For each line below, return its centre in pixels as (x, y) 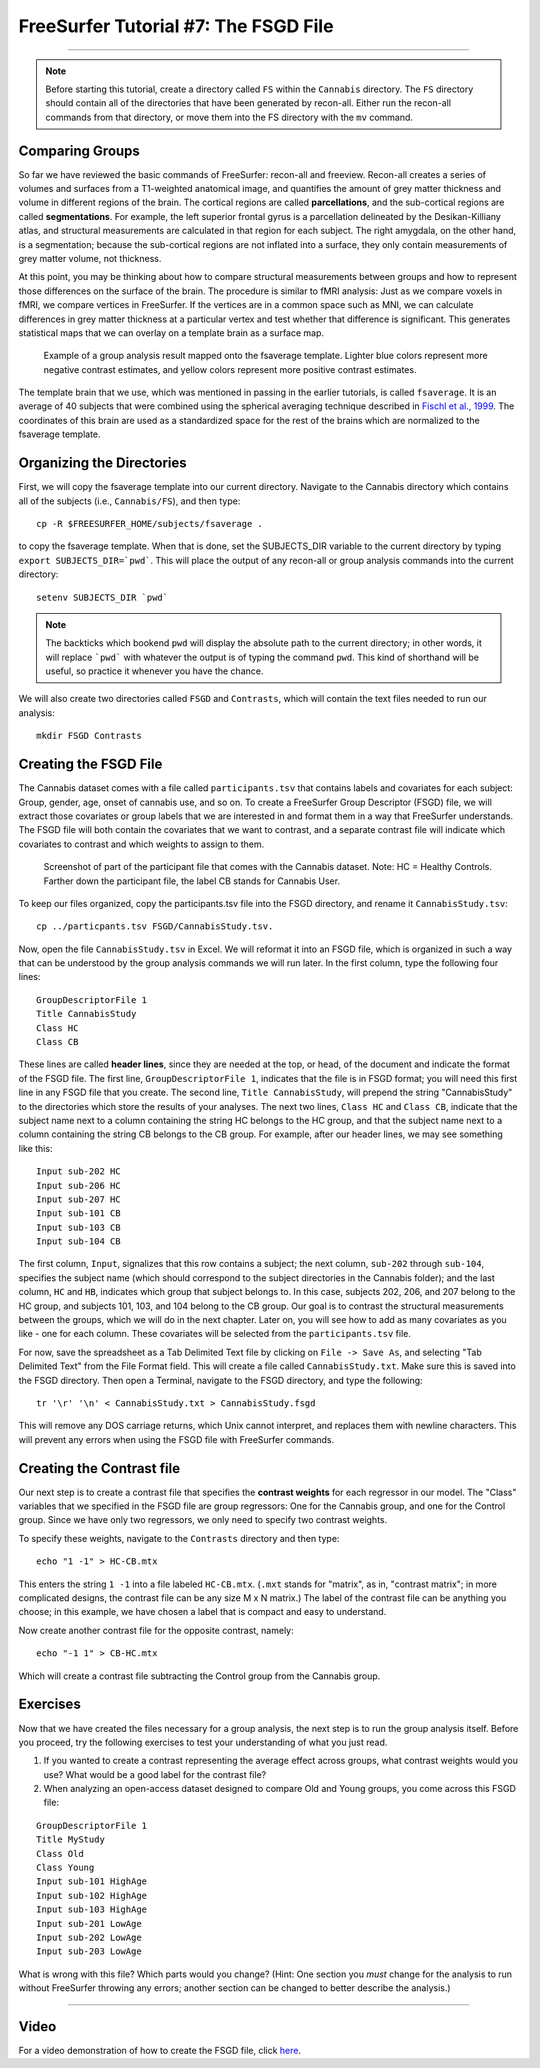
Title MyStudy (70, 1839)
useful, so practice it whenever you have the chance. (154, 671)
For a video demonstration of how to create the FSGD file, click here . (160, 2051)
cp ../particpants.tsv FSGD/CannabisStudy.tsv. (155, 926)
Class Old (60, 1853)
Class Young (65, 1868)
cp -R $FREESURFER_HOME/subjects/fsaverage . (150, 523)
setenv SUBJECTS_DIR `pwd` (102, 597)
